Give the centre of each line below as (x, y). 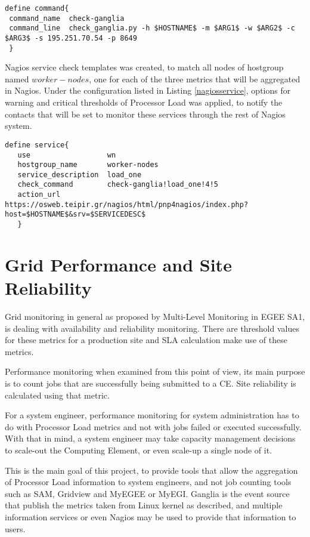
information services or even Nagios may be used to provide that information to (151, 516)
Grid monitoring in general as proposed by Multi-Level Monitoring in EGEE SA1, (155, 317)
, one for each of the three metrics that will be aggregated (195, 78)
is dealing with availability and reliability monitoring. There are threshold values (152, 328)
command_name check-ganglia (67, 18)
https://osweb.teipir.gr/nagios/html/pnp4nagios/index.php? (127, 204)
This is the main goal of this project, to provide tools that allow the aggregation (151, 470)
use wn (67, 155)
